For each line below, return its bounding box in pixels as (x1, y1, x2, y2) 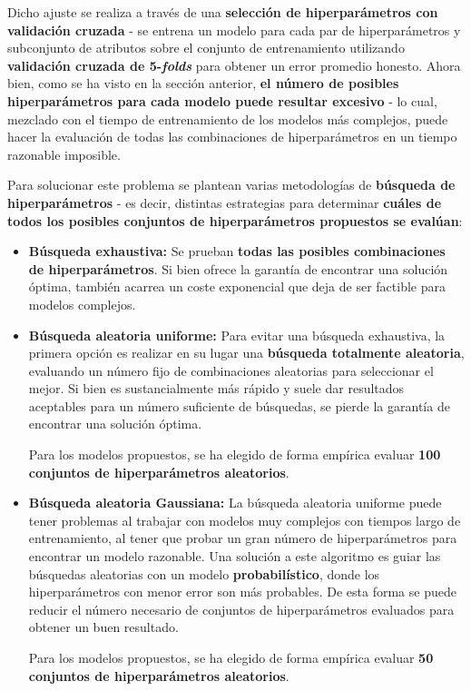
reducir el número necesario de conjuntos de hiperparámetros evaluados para (28, 599, 455, 618)
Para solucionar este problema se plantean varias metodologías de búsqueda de (7, 175, 456, 194)
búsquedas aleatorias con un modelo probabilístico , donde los (28, 564, 380, 583)
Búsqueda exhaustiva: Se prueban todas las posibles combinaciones (28, 242, 446, 261)
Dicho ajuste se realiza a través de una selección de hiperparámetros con (7, 3, 438, 21)
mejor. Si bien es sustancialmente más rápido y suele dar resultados (28, 379, 405, 398)
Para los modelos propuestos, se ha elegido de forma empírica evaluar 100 (28, 445, 441, 464)
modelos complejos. (28, 294, 136, 313)
